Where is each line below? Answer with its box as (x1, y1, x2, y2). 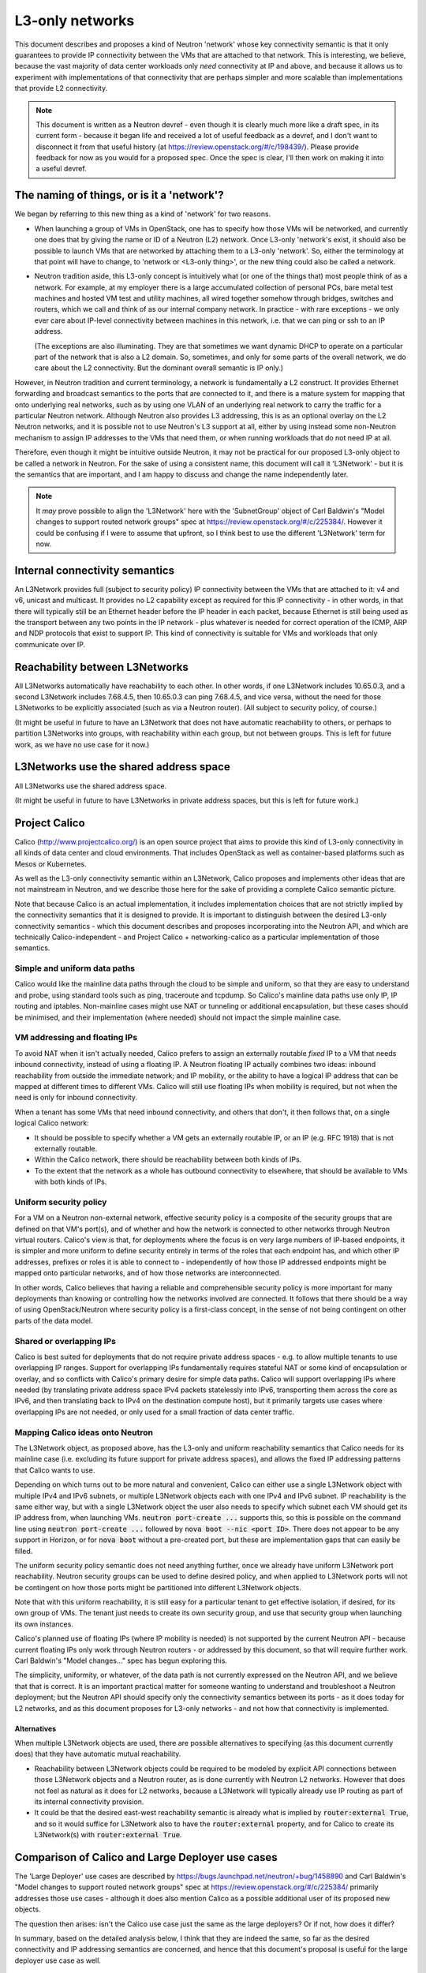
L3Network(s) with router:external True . (34, 1830, 182, 1840)
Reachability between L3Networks (14, 660, 189, 674)
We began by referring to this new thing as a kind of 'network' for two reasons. (14, 209, 271, 219)
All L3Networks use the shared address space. (14, 781, 167, 791)
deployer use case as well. (14, 1956, 102, 1965)
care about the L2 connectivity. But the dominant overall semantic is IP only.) (34, 363, 284, 373)
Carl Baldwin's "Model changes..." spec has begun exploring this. (14, 1656, 228, 1665)
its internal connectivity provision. (34, 1796, 144, 1806)
